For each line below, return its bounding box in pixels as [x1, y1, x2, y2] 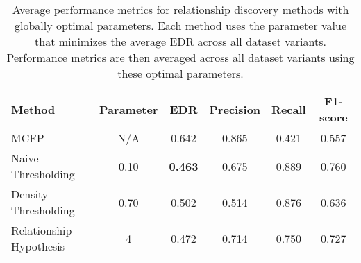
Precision [209, 101, 261, 117]
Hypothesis [11, 238, 65, 254]
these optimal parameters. [117, 65, 244, 81]
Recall [271, 101, 306, 117]
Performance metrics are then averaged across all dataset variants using [6, 49, 355, 65]
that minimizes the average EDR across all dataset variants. [35, 33, 326, 49]
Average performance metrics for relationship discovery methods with [12, 1, 349, 17]
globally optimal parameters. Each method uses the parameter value [15, 17, 346, 33]
